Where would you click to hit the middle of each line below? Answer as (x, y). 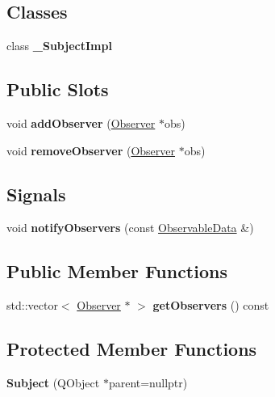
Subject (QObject (53, 382)
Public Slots (58, 89)
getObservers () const (211, 305)
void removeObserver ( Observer (91, 150)
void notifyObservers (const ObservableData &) (130, 228)
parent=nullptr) (148, 382)
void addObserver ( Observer (81, 123)
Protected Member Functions (132, 349)
